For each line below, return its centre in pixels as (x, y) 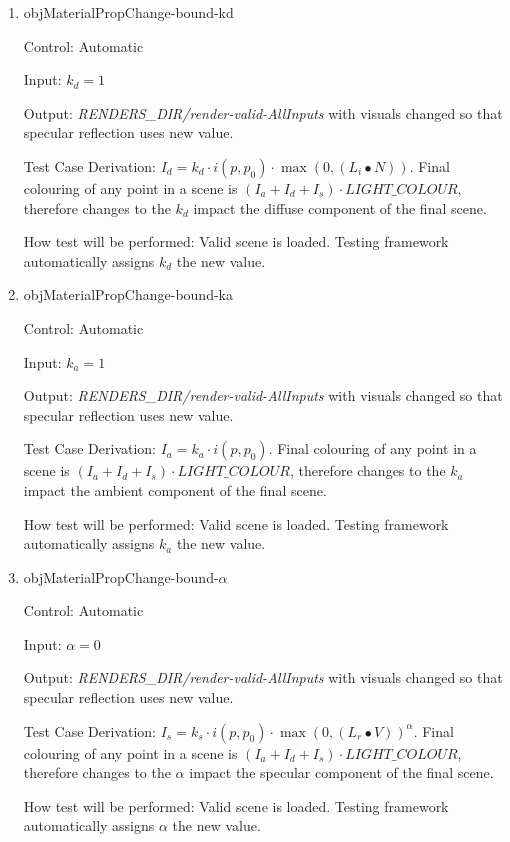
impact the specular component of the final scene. (341, 772)
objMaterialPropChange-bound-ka (128, 294)
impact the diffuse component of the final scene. (340, 207)
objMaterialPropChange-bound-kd (128, 12)
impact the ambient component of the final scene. (175, 489)
